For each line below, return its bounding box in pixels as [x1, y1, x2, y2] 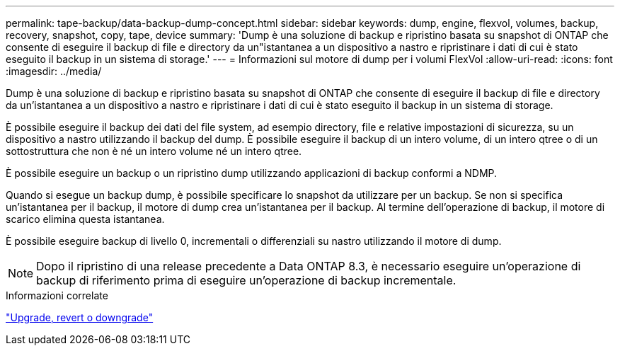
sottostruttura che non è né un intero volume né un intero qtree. [6, 145, 302, 157]
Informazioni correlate [6, 289, 108, 301]
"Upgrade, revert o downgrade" [6, 311, 154, 323]
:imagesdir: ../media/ [6, 65, 102, 77]
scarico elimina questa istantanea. [6, 213, 165, 225]
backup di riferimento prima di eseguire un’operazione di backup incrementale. [36, 273, 457, 287]
